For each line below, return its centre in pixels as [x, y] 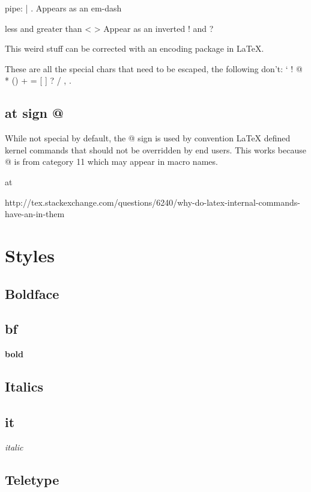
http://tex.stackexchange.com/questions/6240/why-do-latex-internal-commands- [152, 202]
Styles [30, 255]
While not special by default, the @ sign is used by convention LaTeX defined [148, 138]
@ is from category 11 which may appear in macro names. [111, 161]
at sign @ [34, 113]
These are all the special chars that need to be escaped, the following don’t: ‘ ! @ [154, 68]
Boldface [32, 293]
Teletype [32, 479]
